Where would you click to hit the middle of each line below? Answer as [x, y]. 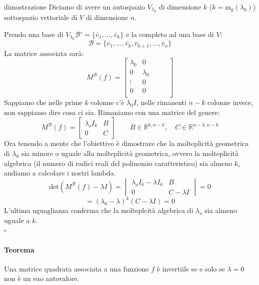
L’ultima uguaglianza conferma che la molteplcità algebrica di [99, 210]
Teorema [19, 249]
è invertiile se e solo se [191, 268]
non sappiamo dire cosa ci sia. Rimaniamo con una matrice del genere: [112, 112]
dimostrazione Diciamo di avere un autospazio [74, 6]
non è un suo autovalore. [42, 278]
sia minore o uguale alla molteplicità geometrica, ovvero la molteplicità [130, 153]
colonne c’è [107, 102]
